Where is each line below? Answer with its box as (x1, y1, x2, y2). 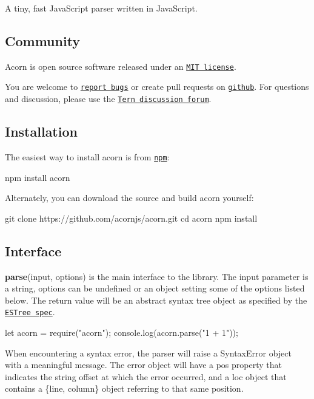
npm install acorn (5, 171, 70, 183)
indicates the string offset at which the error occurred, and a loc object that (5, 370, 287, 383)
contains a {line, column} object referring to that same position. (5, 382, 244, 395)
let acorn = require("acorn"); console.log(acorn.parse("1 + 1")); (5, 326, 238, 339)
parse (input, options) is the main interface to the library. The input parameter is (5, 270, 309, 282)
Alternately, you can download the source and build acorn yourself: (5, 191, 254, 204)
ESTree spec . (5, 305, 55, 318)
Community (5, 31, 81, 50)
